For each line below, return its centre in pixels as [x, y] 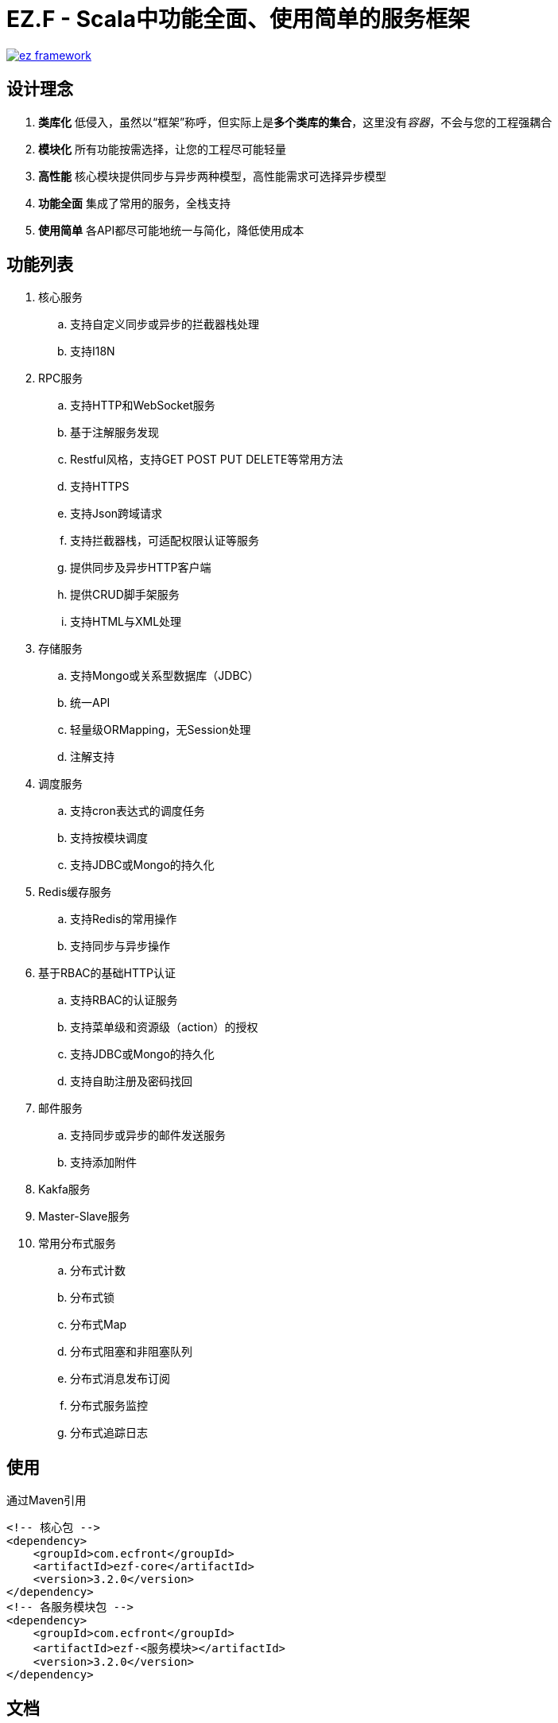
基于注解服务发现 [114, 433]
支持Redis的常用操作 [124, 919]
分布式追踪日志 [109, 1433]
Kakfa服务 [64, 1189]
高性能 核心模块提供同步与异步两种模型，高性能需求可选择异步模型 [212, 176]
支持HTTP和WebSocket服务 [143, 406]
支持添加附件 [103, 1162]
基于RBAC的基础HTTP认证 [107, 973]
